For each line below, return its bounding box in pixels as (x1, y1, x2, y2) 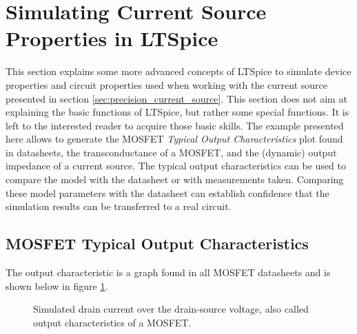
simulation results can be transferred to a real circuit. (6, 199, 232, 213)
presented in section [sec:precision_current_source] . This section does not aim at (6, 91, 347, 105)
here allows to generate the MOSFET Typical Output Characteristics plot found (6, 132, 343, 146)
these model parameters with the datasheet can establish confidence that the (6, 185, 329, 200)
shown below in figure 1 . (6, 278, 108, 293)
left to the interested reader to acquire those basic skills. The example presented (6, 118, 344, 132)
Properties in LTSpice (6, 24, 218, 52)
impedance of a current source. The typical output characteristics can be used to (6, 158, 346, 173)
